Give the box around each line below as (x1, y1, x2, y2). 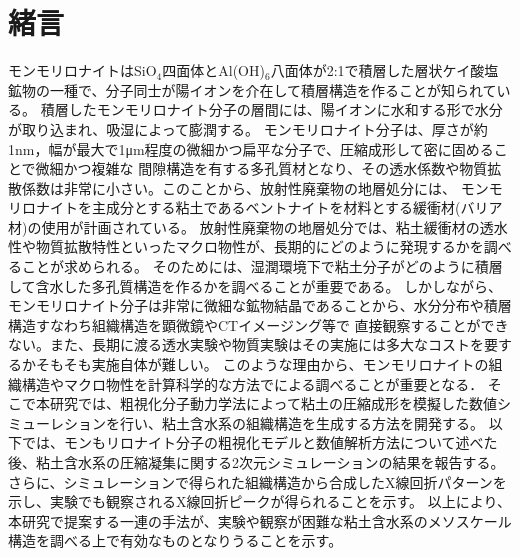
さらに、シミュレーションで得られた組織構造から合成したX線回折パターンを (8, 471, 507, 492)
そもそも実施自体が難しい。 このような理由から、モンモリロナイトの (35, 354, 489, 375)
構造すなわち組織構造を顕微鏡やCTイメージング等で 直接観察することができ (8, 314, 509, 335)
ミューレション (8, 412, 106, 433)
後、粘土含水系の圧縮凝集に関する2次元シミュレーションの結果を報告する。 (8, 452, 505, 472)
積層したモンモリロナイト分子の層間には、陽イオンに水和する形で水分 (40, 99, 503, 120)
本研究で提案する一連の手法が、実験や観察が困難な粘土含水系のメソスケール (8, 510, 512, 531)
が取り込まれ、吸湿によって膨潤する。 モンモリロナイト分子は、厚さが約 (8, 118, 488, 139)
